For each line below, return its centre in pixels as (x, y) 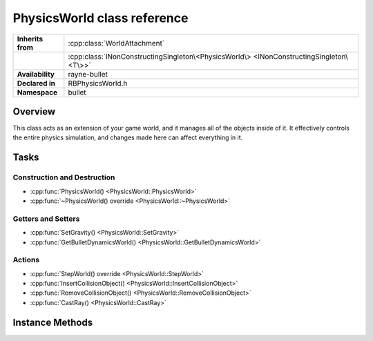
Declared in (36, 83)
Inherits (30, 39)
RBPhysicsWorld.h (98, 83)
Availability (36, 74)
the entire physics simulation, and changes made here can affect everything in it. (128, 137)
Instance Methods (53, 322)
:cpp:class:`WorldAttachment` (116, 43)
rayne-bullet (88, 74)
